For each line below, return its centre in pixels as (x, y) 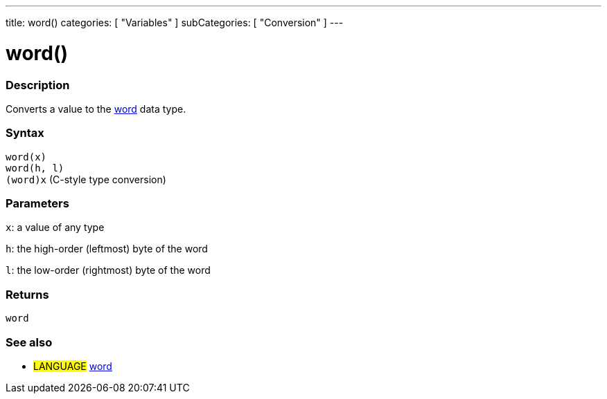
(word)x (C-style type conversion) (86, 179)
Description (38, 85)
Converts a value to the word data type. (96, 109)
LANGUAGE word (73, 366)
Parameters (37, 203)
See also (29, 342)
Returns (27, 294)
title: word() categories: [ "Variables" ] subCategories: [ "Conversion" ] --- (175, 22)
